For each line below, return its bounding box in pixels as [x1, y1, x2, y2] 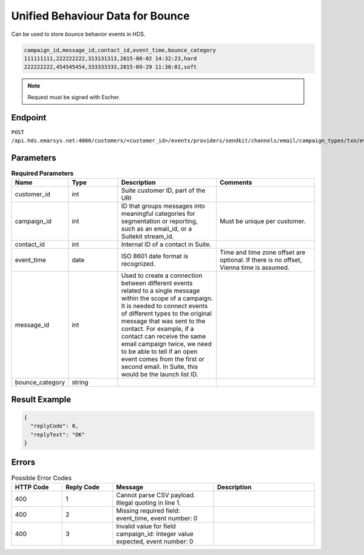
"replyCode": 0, [30, 422, 79, 430]
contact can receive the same [121, 332, 206, 340]
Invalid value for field [116, 522, 176, 530]
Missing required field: [116, 506, 180, 515]
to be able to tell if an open [121, 347, 198, 356]
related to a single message [121, 286, 200, 295]
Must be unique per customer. [219, 217, 306, 226]
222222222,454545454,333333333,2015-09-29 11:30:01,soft [24, 64, 197, 71]
